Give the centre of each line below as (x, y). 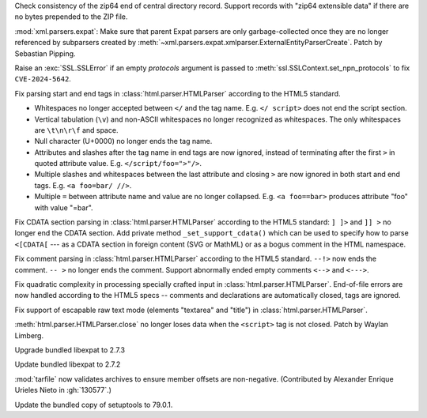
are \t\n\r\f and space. (76, 130)
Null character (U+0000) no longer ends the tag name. (123, 141)
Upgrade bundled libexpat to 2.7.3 (70, 350)
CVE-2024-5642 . (43, 79)
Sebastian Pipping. (45, 53)
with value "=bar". (64, 207)
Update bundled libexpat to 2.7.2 (68, 364)
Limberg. (29, 335)
